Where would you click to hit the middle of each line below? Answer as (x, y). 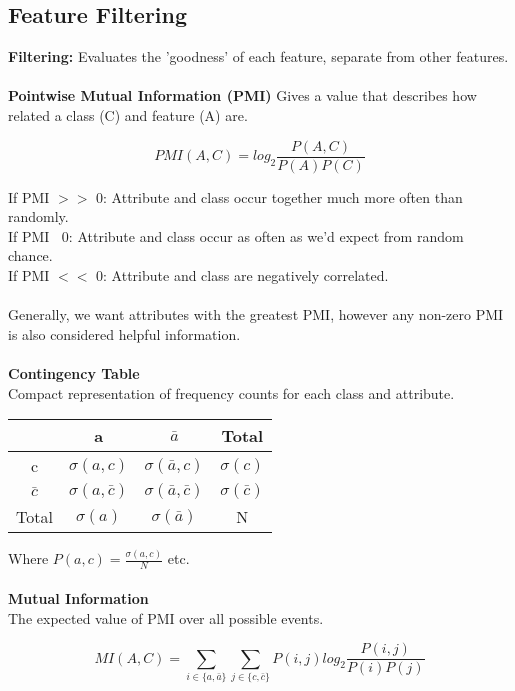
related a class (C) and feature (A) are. (128, 114)
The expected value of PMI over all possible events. (166, 617)
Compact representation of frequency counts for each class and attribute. (231, 392)
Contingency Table (74, 372)
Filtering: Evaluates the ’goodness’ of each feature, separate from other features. (258, 56)
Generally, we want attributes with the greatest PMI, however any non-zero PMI (256, 314)
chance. (30, 255)
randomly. (38, 216)
